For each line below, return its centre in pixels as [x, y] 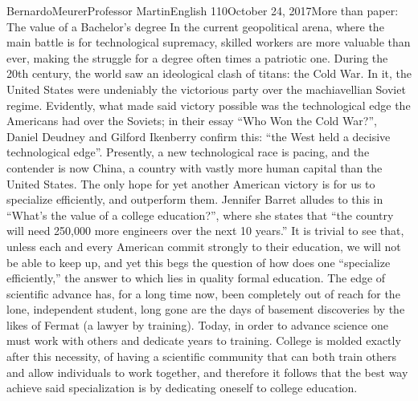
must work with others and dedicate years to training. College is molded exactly [204, 340]
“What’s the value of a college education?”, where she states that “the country [200, 215]
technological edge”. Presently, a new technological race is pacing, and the [188, 152]
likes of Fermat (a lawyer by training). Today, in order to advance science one [197, 324]
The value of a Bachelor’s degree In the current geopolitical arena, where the [195, 26]
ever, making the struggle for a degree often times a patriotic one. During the [197, 57]
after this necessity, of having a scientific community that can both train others [202, 356]
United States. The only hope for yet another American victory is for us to [191, 183]
